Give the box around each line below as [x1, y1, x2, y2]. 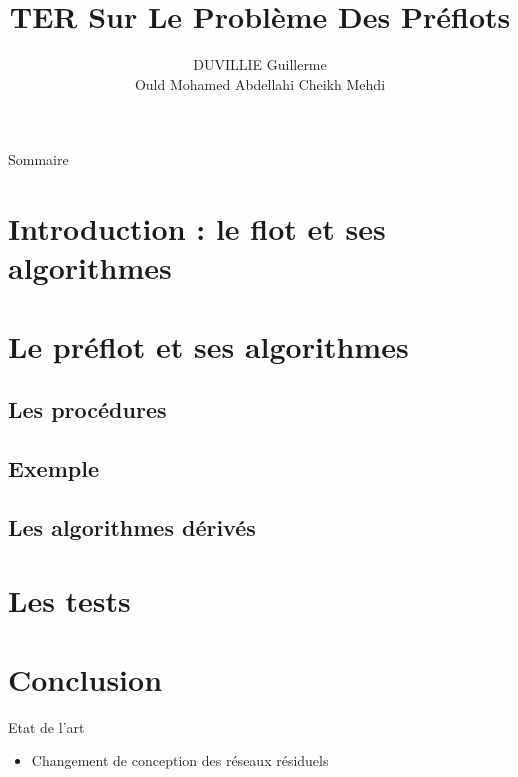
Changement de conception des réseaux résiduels [31, 750, 329, 771]
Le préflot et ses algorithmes [8, 325, 409, 366]
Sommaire [8, 149, 69, 170]
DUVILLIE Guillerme [193, 54, 327, 75]
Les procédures [8, 394, 167, 425]
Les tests [8, 580, 131, 621]
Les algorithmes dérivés [8, 511, 256, 542]
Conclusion [8, 658, 163, 699]
